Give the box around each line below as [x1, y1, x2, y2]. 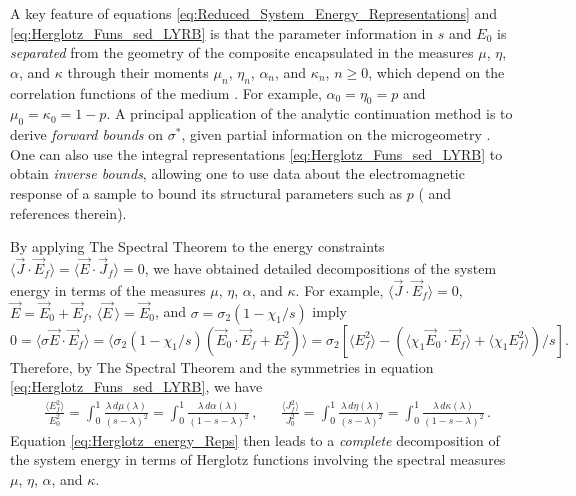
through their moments [67, 61, 209, 82]
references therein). [10, 202, 127, 223]
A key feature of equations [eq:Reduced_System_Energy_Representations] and [10, 3, 498, 23]
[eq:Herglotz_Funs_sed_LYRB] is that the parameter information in [10, 22, 434, 43]
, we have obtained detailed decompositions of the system [144, 257, 497, 278]
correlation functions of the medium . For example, [10, 82, 322, 103]
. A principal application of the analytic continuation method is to [106, 103, 513, 124]
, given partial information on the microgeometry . [181, 124, 491, 145]
